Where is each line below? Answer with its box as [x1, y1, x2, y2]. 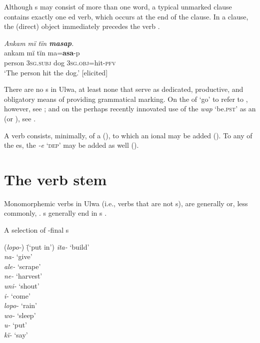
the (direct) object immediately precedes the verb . [4, 21, 160, 31]
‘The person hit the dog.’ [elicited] [4, 67, 108, 77]
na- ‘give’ [4, 251, 32, 262]
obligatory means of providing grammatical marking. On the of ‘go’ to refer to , [4, 93, 248, 104]
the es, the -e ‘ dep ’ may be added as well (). [4, 140, 139, 150]
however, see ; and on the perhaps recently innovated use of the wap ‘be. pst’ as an [4, 103, 256, 114]
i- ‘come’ [4, 290, 30, 301]
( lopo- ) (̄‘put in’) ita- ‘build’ [4, 241, 89, 252]
